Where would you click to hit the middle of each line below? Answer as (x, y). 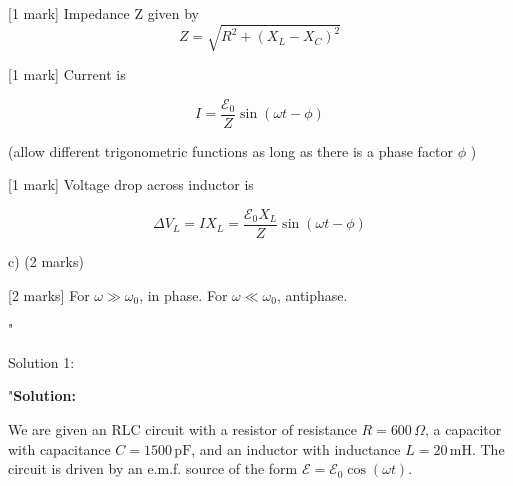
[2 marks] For (49, 294)
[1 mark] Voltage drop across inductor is (131, 184)
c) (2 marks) (46, 261)
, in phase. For (183, 294)
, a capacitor (463, 429)
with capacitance (59, 448)
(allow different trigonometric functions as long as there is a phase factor (231, 150)
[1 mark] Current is (67, 74)
